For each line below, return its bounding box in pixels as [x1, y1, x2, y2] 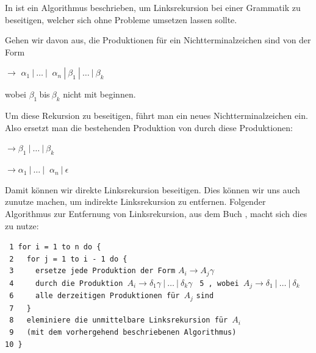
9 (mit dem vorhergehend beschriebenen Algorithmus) [9, 328, 237, 337]
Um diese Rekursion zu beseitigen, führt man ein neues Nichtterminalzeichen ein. [5, 109, 308, 122]
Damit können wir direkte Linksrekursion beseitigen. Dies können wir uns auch [5, 183, 300, 196]
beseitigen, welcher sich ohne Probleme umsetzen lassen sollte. [5, 13, 237, 26]
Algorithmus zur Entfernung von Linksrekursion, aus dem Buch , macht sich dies [5, 207, 307, 219]
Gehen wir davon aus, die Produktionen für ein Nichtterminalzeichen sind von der [5, 34, 311, 46]
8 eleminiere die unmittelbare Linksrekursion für [9, 316, 228, 325]
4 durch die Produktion [9, 279, 123, 288]
